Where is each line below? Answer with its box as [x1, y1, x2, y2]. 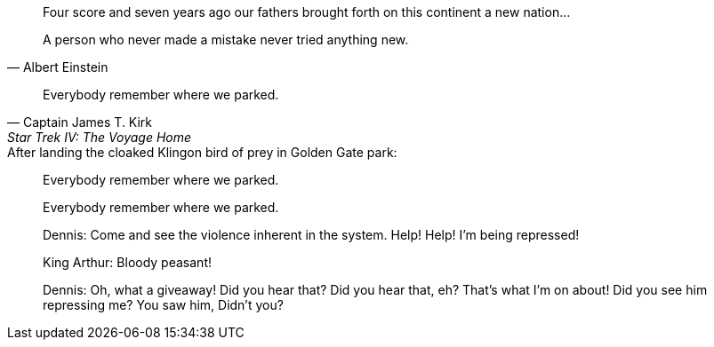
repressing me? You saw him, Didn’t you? [43, 297, 284, 312]
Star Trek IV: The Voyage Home [7, 130, 192, 145]
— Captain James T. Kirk [7, 114, 153, 130]
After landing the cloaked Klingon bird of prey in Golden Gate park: [7, 145, 397, 160]
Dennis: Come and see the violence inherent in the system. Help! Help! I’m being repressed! [43, 227, 580, 242]
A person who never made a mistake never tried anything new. [43, 32, 409, 47]
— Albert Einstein [7, 59, 108, 75]
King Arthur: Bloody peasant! [43, 255, 212, 270]
